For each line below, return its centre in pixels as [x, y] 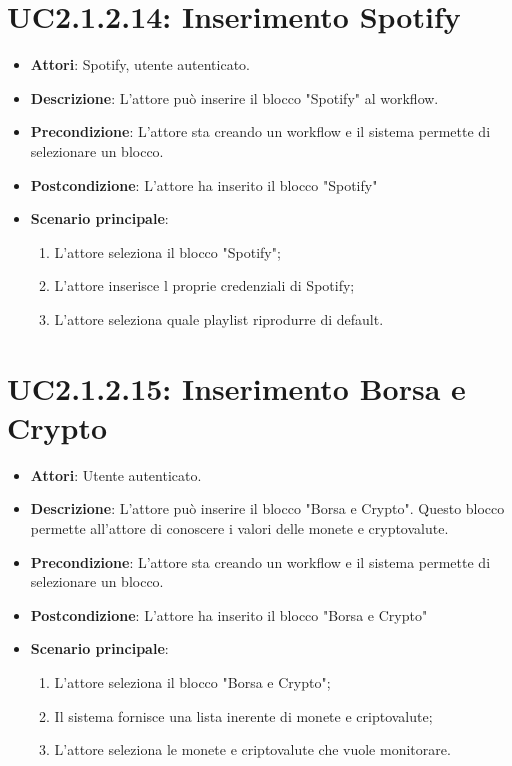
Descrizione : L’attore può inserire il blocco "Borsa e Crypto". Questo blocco [267, 508]
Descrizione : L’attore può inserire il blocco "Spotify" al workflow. [234, 97]
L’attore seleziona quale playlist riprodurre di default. [219, 318]
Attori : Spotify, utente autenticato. [140, 64]
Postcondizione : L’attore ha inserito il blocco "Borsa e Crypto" [229, 614]
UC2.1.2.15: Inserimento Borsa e [236, 387]
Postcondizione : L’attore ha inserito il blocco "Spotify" [204, 184]
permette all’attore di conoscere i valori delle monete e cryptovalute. [239, 527]
